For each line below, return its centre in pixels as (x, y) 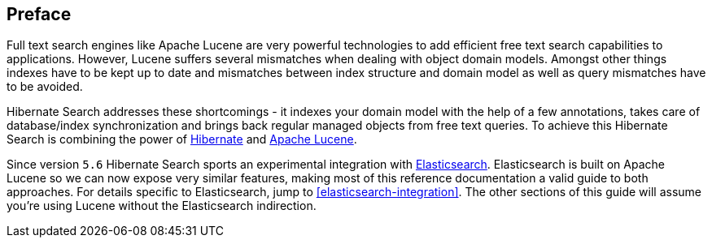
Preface (39, 14)
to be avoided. (45, 87)
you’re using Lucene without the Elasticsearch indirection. (162, 206)
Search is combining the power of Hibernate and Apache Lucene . (182, 139)
